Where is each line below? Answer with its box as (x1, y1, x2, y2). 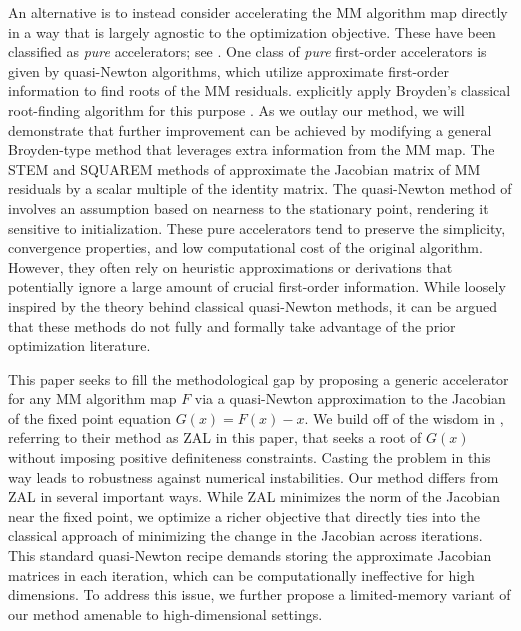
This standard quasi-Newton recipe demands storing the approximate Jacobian (8, 545, 492, 566)
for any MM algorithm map (8, 388, 177, 409)
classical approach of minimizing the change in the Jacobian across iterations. (8, 525, 483, 546)
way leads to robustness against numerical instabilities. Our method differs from (8, 466, 499, 487)
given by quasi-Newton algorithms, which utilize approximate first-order (8, 60, 450, 81)
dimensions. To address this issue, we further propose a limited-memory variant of (8, 584, 511, 605)
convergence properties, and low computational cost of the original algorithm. (8, 237, 483, 258)
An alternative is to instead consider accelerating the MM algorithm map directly (8, 2, 508, 22)
